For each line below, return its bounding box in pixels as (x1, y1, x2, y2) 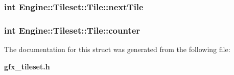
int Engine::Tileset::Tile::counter (4, 23, 141, 36)
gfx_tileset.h (4, 61, 50, 71)
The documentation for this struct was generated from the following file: (4, 44, 230, 55)
